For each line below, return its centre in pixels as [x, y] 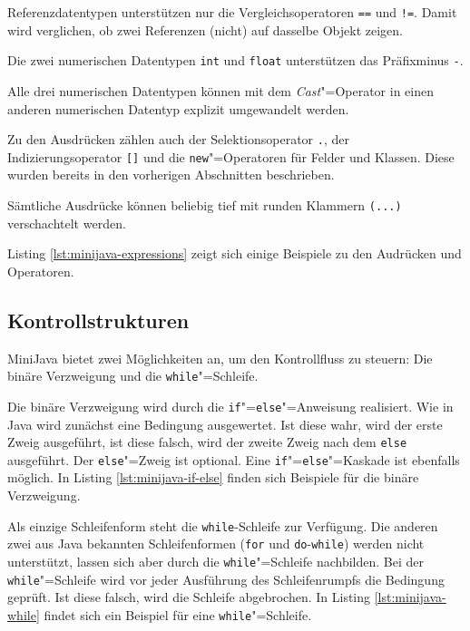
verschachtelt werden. [67, 223]
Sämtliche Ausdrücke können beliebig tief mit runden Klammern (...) [205, 205]
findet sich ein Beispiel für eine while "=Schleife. [178, 614]
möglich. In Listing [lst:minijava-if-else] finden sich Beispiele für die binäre [213, 477]
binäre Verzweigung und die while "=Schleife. [133, 376]
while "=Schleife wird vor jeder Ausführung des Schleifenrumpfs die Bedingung [226, 579]
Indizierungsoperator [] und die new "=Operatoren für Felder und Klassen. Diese [231, 156]
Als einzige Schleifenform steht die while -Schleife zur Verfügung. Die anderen [223, 525]
